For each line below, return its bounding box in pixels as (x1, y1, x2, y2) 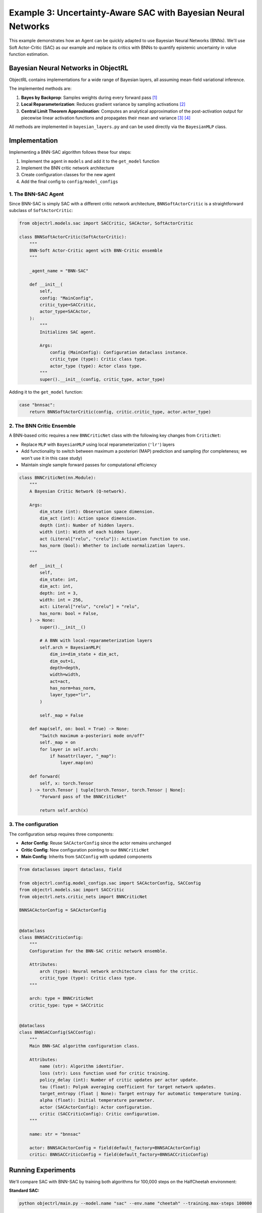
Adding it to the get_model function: (9, 389, 83, 395)
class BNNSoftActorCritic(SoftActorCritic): (19, 234, 127, 240)
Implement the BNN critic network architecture (21, 165, 115, 171)
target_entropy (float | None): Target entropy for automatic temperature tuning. (39, 1091, 242, 1096)
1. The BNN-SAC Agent (9, 191, 64, 197)
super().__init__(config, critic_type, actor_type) (39, 377, 165, 382)
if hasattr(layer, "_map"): (49, 754, 116, 759)
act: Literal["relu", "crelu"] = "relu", (39, 604, 140, 609)
